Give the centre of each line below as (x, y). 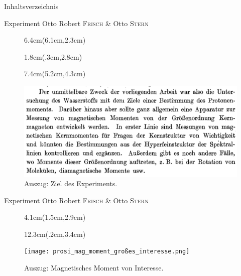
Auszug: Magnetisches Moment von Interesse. (94, 268)
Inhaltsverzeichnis (31, 6)
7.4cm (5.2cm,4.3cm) (55, 74)
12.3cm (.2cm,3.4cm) (55, 234)
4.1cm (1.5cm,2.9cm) (55, 217)
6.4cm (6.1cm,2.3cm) (55, 40)
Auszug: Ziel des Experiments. (71, 183)
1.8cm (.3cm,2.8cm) (53, 56)
